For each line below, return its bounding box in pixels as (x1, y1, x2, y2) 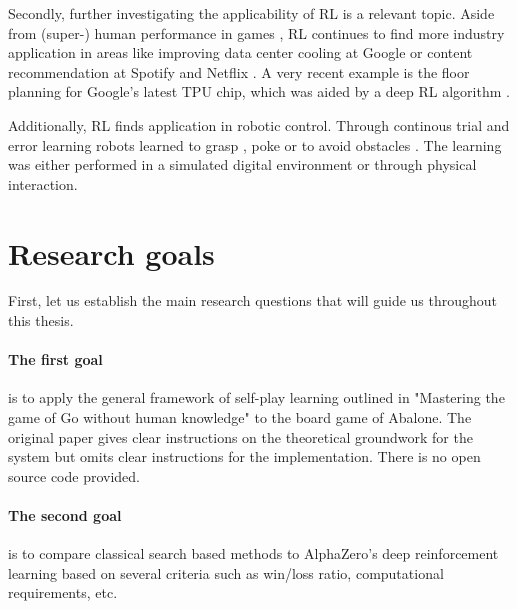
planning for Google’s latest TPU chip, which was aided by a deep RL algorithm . (8, 81, 510, 102)
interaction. (8, 173, 78, 194)
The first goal (8, 349, 103, 370)
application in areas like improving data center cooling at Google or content (8, 42, 473, 63)
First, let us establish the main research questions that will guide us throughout (8, 290, 498, 311)
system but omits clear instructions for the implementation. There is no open (8, 446, 481, 467)
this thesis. (8, 310, 74, 331)
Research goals (8, 232, 215, 273)
